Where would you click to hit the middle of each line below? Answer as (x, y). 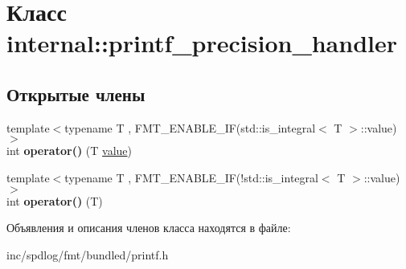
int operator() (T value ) (69, 151)
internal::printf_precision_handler (202, 43)
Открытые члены (76, 94)
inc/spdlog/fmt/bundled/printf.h (88, 254)
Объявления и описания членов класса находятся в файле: (149, 228)
